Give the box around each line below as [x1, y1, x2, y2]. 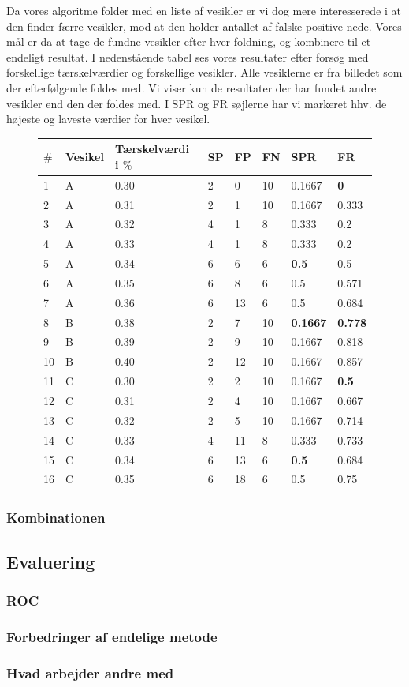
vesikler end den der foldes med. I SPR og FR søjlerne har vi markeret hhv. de [6, 95, 387, 111]
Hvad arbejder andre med [6, 663, 174, 682]
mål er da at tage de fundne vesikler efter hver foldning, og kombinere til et [6, 33, 371, 50]
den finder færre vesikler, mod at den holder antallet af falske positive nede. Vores [6, 17, 402, 34]
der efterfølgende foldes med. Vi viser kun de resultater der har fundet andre [6, 79, 377, 96]
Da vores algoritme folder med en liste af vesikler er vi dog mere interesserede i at [6, 2, 401, 18]
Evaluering [6, 549, 95, 573]
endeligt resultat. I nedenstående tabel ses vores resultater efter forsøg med [6, 48, 369, 65]
